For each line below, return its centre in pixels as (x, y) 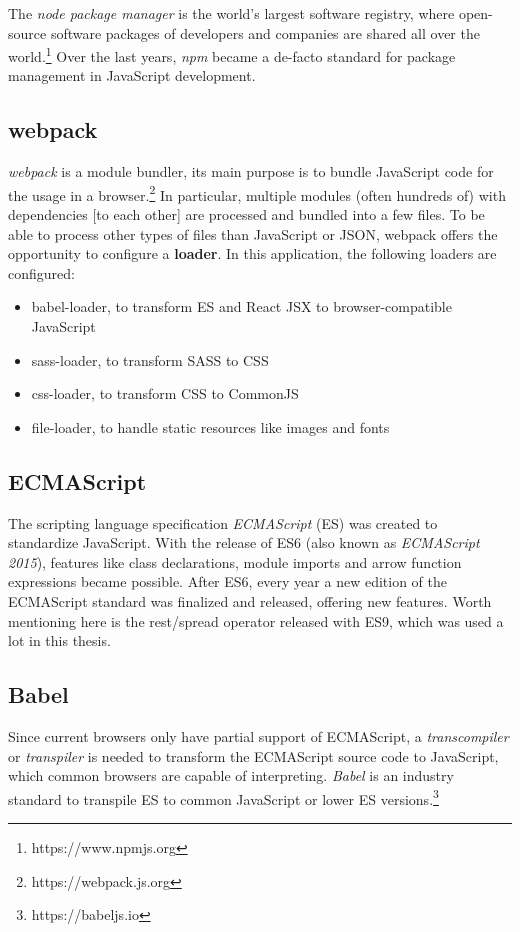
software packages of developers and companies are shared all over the (265, 32)
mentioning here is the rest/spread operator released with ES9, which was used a (256, 620)
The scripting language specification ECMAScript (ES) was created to (223, 522)
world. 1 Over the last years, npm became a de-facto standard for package (232, 54)
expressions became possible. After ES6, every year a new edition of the (227, 581)
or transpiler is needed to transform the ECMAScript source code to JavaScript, (253, 755)
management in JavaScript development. (132, 75)
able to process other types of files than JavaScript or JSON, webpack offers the (253, 233)
